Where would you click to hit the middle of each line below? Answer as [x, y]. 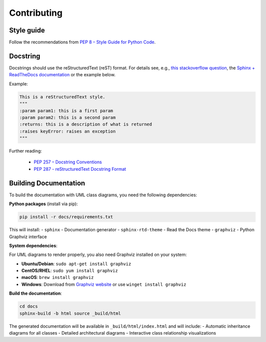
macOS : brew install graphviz [58, 278]
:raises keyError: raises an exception [67, 131]
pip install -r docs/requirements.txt [66, 217]
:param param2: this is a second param [67, 117]
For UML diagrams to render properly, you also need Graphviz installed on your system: [98, 255]
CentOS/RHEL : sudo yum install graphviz [70, 271]
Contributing [36, 13]
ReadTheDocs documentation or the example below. [62, 75]
